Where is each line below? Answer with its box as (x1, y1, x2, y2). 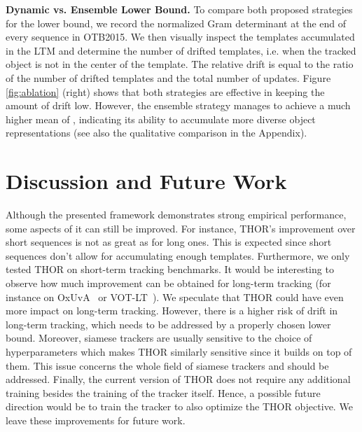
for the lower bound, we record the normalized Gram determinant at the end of (6, 15, 347, 30)
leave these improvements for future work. (6, 412, 186, 427)
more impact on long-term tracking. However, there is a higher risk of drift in (6, 303, 338, 318)
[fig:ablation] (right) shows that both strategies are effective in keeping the (6, 84, 325, 99)
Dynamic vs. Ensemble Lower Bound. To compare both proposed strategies (6, 2, 353, 16)
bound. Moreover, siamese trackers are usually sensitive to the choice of (6, 330, 312, 345)
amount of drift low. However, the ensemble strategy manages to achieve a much (6, 98, 351, 113)
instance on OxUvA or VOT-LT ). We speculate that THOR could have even (6, 289, 344, 304)
